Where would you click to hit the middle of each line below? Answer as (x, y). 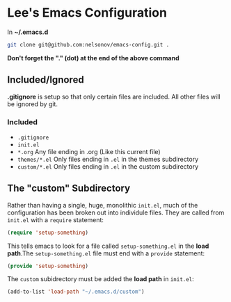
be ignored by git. (32, 104)
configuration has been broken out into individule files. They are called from (116, 212)
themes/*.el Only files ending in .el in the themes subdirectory (108, 159)
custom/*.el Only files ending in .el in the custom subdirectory (108, 166)
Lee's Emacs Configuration (87, 13)
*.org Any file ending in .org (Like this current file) (89, 151)
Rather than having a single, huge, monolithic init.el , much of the (103, 205)
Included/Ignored (46, 80)
